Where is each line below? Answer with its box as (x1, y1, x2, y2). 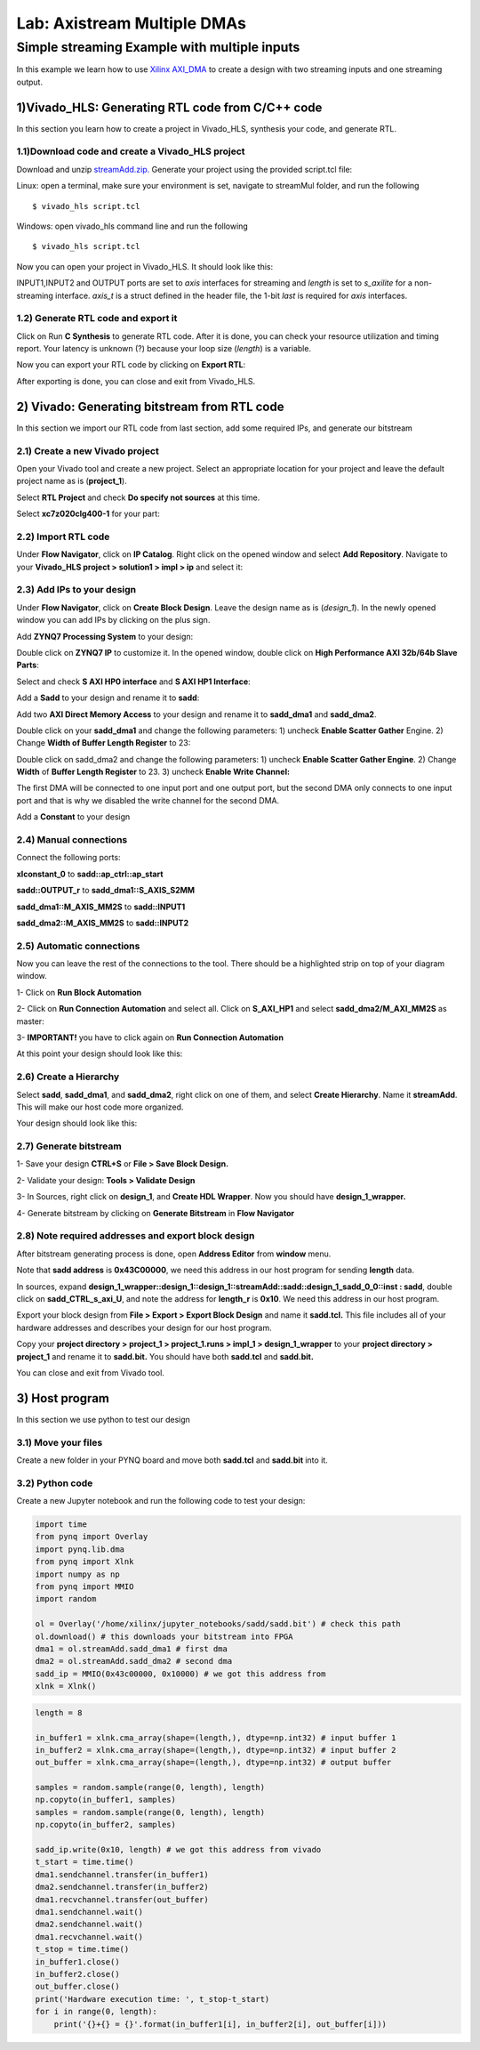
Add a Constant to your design (16, 811, 131, 822)
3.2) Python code (16, 1477, 93, 1489)
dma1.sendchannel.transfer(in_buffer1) (35, 1869, 209, 1879)
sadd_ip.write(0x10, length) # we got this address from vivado (35, 1844, 322, 1855)
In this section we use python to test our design (16, 1414, 191, 1425)
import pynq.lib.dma (35, 1544, 124, 1554)
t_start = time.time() (35, 1857, 134, 1868)
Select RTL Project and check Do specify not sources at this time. (16, 492, 260, 503)
